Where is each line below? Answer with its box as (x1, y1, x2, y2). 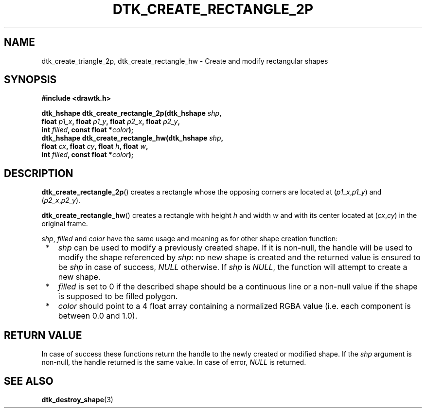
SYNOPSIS (4, 73, 57, 86)
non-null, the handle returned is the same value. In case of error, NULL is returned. (41, 358, 306, 367)
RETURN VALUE (4, 329, 82, 341)
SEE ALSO (4, 375, 53, 387)
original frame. (41, 219, 88, 228)
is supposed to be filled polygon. (58, 291, 178, 302)
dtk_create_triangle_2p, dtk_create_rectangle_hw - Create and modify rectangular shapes (41, 56, 328, 65)
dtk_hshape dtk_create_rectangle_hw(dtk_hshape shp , (41, 134, 224, 143)
